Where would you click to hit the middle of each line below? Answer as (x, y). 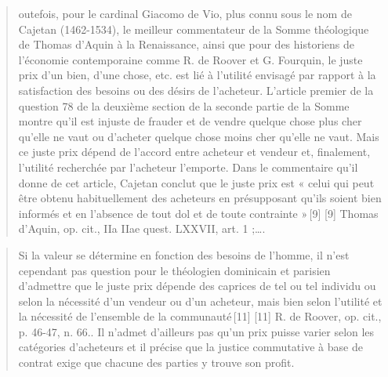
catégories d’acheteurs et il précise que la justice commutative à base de (190, 347)
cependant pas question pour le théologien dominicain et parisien (174, 270)
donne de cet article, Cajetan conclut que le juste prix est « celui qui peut (196, 182)
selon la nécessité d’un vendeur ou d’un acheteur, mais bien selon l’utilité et (200, 301)
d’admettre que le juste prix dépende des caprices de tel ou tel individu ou (197, 286)
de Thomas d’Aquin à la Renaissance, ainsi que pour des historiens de (186, 44)
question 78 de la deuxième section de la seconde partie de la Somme (184, 105)
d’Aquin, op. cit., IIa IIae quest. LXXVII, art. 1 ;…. (142, 228)
